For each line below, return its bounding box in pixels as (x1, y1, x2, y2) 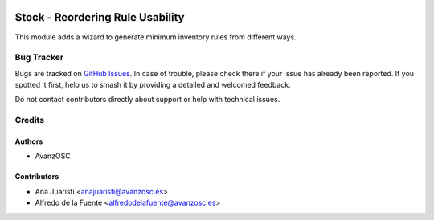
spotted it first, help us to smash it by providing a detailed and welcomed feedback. (14, 80, 291, 90)
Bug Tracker (14, 52, 64, 63)
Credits (14, 115, 44, 126)
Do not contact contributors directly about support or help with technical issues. (14, 95, 280, 104)
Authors (14, 136, 43, 146)
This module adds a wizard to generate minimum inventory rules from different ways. (14, 32, 297, 42)
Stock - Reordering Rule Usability (14, 10, 185, 24)
